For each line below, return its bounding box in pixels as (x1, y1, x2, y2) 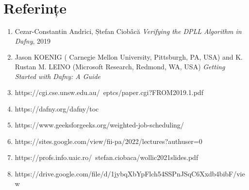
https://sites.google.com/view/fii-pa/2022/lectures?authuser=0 (15, 136, 202, 146)
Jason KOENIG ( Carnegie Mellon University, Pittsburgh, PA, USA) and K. (15, 52, 243, 62)
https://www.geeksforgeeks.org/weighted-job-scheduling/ (15, 120, 184, 130)
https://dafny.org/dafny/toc (15, 103, 99, 113)
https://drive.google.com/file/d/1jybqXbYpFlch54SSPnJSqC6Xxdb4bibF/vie (15, 169, 245, 179)
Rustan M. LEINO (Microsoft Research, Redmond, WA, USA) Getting (15, 61, 225, 71)
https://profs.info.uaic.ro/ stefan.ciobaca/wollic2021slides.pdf (15, 152, 199, 162)
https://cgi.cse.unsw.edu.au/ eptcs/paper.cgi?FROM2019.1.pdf (15, 87, 203, 97)
